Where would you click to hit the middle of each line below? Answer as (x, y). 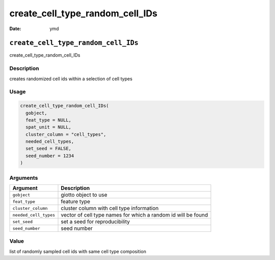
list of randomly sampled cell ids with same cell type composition (78, 251)
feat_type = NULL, (48, 120)
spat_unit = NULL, (48, 127)
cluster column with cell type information (110, 208)
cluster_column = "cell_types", (66, 134)
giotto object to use (84, 195)
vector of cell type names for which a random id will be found (134, 215)
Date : (15, 29)
